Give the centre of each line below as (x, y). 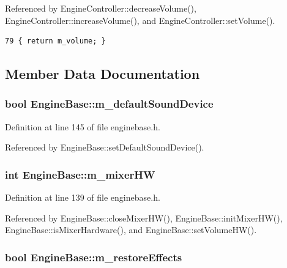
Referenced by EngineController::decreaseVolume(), (101, 8)
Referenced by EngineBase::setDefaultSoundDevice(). (105, 147)
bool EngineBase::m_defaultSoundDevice (109, 104)
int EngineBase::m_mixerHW (80, 174)
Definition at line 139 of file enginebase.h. (83, 197)
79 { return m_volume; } (55, 41)
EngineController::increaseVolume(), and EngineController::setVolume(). (140, 20)
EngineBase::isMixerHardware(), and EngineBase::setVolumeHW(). (131, 230)
